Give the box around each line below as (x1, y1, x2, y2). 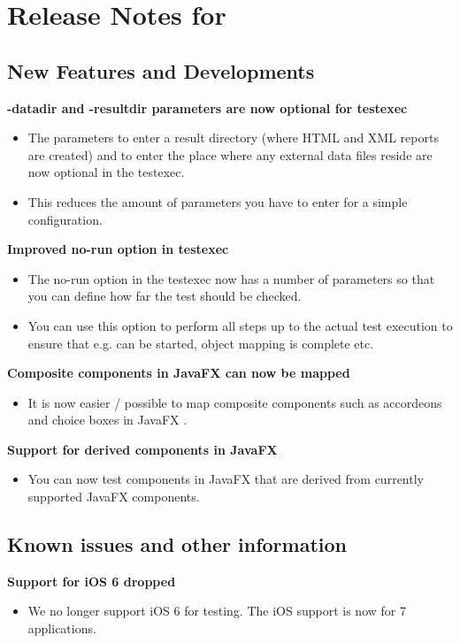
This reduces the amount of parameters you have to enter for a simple (27, 192, 408, 211)
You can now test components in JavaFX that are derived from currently (27, 470, 424, 488)
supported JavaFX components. (27, 487, 200, 506)
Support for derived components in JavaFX (7, 440, 278, 458)
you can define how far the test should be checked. (27, 287, 302, 305)
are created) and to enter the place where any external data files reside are (27, 145, 433, 164)
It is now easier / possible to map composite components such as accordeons (27, 393, 442, 411)
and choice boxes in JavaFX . (27, 410, 188, 429)
